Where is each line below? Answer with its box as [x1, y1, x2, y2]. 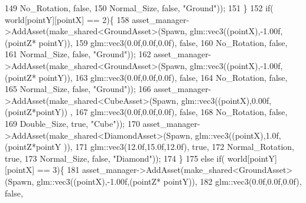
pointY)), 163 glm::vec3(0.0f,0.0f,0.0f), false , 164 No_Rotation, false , [38, 71, 288, 83]
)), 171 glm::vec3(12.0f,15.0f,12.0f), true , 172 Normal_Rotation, [63, 140, 294, 153]
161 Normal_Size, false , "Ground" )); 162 [5, 48, 151, 60]
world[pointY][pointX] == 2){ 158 [5, 13, 129, 25]
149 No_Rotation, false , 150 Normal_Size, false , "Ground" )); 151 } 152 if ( [5, 2, 274, 14]
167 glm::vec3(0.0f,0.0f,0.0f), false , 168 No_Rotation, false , [75, 106, 288, 118]
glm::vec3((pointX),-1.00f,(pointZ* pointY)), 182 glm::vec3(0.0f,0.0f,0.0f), [37, 175, 302, 187]
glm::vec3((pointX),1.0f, [195, 129, 281, 141]
